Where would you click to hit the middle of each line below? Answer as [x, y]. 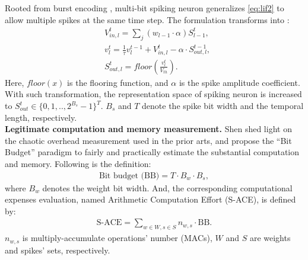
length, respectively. [41, 117]
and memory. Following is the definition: [78, 163]
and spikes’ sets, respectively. [58, 250]
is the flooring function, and [118, 82]
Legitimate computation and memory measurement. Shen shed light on [148, 129]
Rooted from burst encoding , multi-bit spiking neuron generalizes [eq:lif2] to [145, 8]
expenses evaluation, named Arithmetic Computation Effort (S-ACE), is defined [150, 199]
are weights [270, 238]
